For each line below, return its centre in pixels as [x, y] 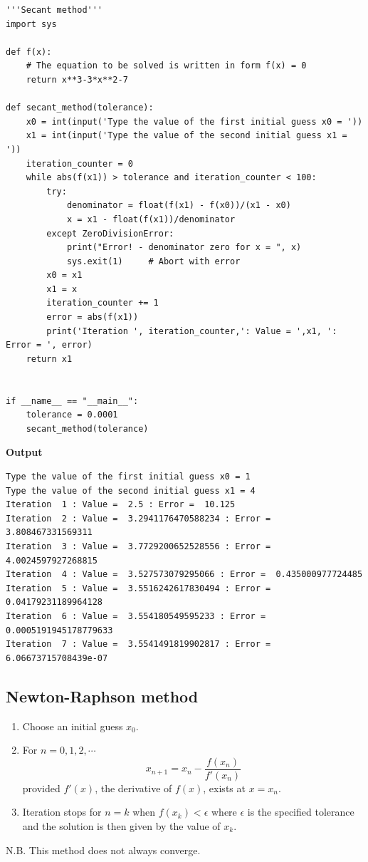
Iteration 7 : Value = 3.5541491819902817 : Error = [138, 644]
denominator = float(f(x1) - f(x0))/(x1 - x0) [179, 206]
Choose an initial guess [73, 726]
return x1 [49, 359]
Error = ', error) [49, 345]
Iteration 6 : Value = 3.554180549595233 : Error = [136, 616]
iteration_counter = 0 [79, 163]
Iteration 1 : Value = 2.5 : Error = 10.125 [121, 505]
